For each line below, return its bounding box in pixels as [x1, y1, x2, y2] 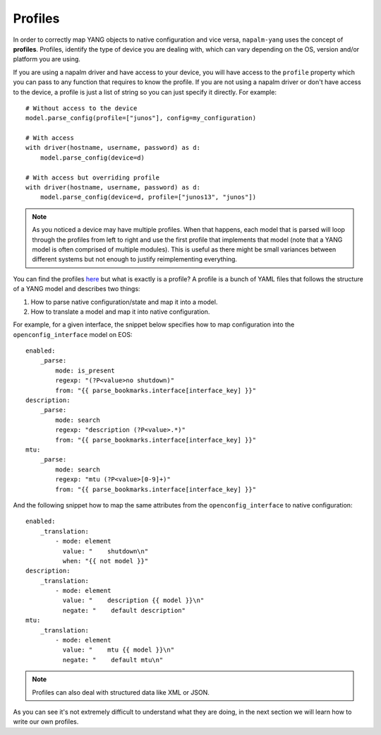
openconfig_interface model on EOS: [13, 330, 133, 339]
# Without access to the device [25, 104, 138, 112]
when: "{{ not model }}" [62, 557, 149, 565]
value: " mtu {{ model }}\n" [62, 646, 175, 654]
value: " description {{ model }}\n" [62, 596, 205, 604]
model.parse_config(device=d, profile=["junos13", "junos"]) [40, 193, 257, 201]
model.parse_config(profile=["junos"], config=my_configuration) [25, 114, 257, 122]
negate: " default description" [62, 606, 186, 614]
